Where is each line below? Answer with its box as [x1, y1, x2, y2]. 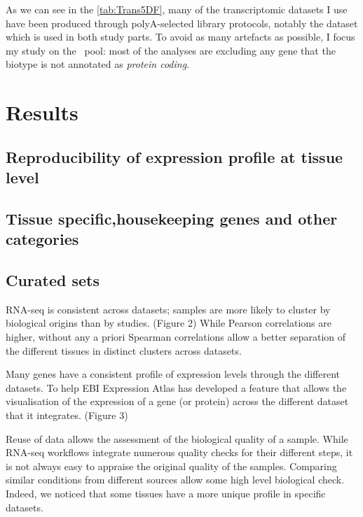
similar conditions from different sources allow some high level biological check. [6, 472, 345, 487]
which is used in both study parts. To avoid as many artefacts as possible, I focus [6, 29, 355, 44]
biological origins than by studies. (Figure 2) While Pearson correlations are [6, 316, 331, 330]
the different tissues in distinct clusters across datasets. [6, 343, 242, 357]
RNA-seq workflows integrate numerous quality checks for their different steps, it [6, 445, 353, 460]
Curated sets [6, 269, 100, 291]
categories [6, 228, 79, 250]
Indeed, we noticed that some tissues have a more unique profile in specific [6, 486, 326, 501]
